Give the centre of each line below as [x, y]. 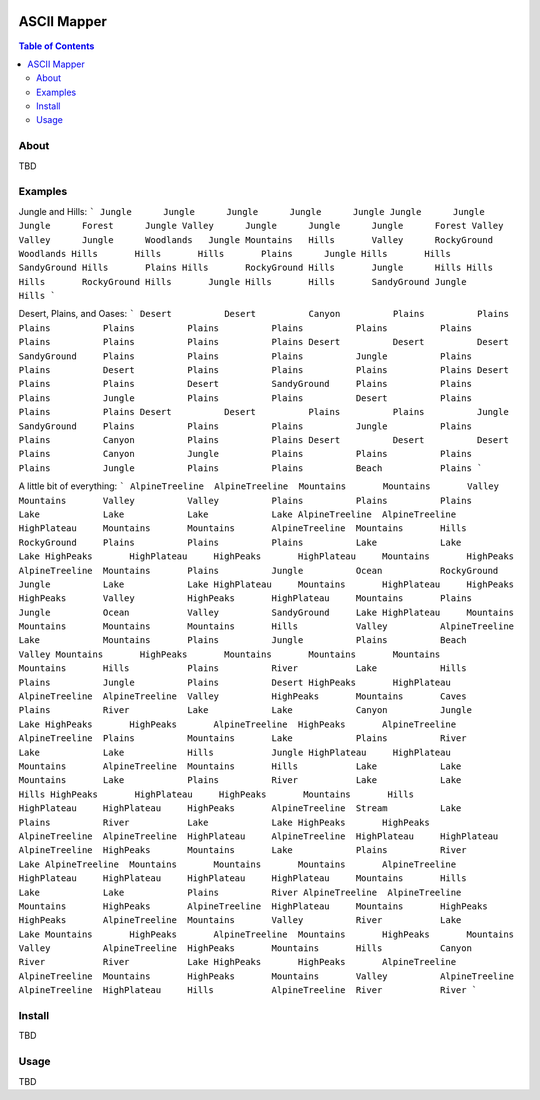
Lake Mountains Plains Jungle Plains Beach [242, 640]
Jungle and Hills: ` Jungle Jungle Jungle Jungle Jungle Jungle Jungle [251, 211]
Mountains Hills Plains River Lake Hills [242, 668]
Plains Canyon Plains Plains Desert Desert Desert [263, 440]
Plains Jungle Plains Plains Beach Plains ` [250, 468]
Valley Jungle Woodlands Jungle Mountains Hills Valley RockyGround [256, 239]
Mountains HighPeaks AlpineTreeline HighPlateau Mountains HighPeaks [253, 906]
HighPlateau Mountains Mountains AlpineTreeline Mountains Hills [242, 528]
